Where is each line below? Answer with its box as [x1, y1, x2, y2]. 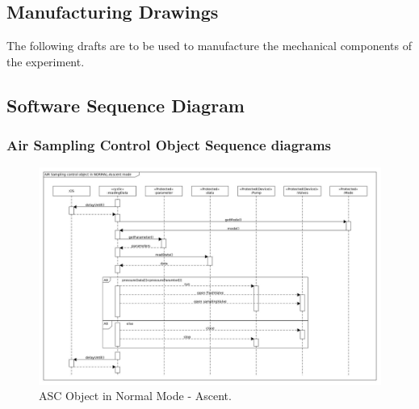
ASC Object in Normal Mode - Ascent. [39, 387, 232, 404]
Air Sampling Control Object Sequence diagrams [6, 135, 332, 155]
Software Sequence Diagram [6, 92, 245, 117]
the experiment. [6, 53, 85, 70]
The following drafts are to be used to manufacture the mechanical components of [6, 37, 412, 54]
